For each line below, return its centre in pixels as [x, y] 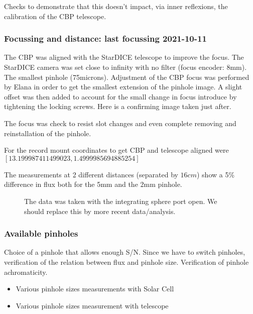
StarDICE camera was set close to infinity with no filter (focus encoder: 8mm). [125, 67]
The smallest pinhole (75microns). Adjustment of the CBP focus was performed [127, 77]
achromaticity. [26, 272]
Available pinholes [41, 233]
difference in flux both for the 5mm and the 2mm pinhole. [93, 184]
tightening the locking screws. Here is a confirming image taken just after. [118, 106]
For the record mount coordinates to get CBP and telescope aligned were [116, 150]
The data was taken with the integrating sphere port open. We [121, 201]
